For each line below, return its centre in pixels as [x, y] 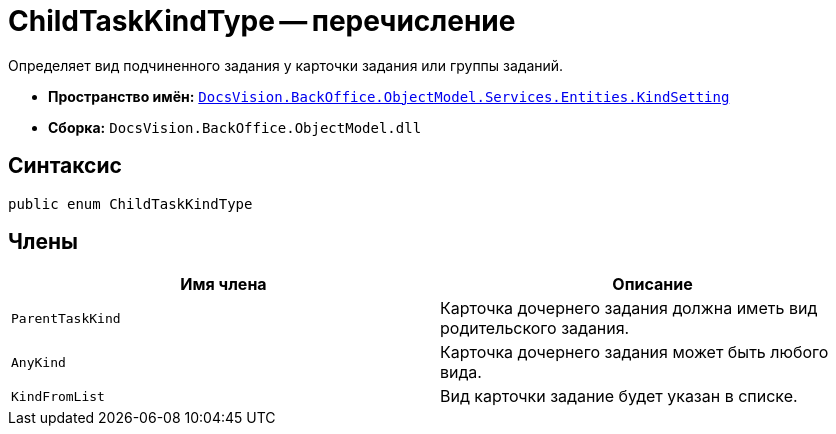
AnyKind [38, 362]
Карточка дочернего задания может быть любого [634, 352]
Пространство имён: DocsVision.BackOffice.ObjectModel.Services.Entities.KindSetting [389, 96]
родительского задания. [535, 328]
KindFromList [58, 396]
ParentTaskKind [66, 318]
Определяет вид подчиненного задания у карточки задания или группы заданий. [286, 65]
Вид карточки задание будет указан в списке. [619, 396]
